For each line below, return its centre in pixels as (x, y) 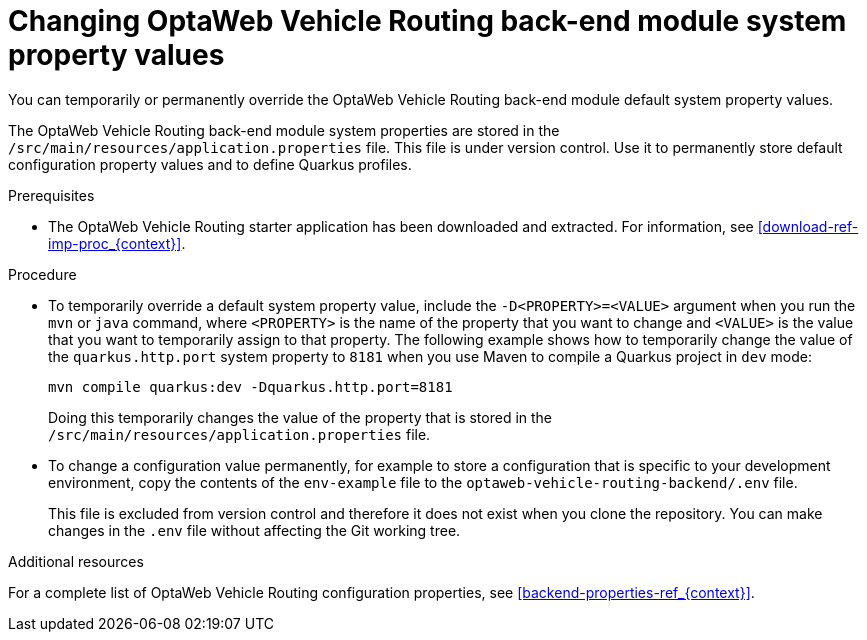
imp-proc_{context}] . (117, 243)
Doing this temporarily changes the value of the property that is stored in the (300, 417)
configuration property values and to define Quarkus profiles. (210, 164)
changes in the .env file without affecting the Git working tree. (254, 530)
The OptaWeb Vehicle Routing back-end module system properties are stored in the (284, 130)
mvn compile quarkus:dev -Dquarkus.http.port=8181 (250, 386)
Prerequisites (51, 195)
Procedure (42, 274)
